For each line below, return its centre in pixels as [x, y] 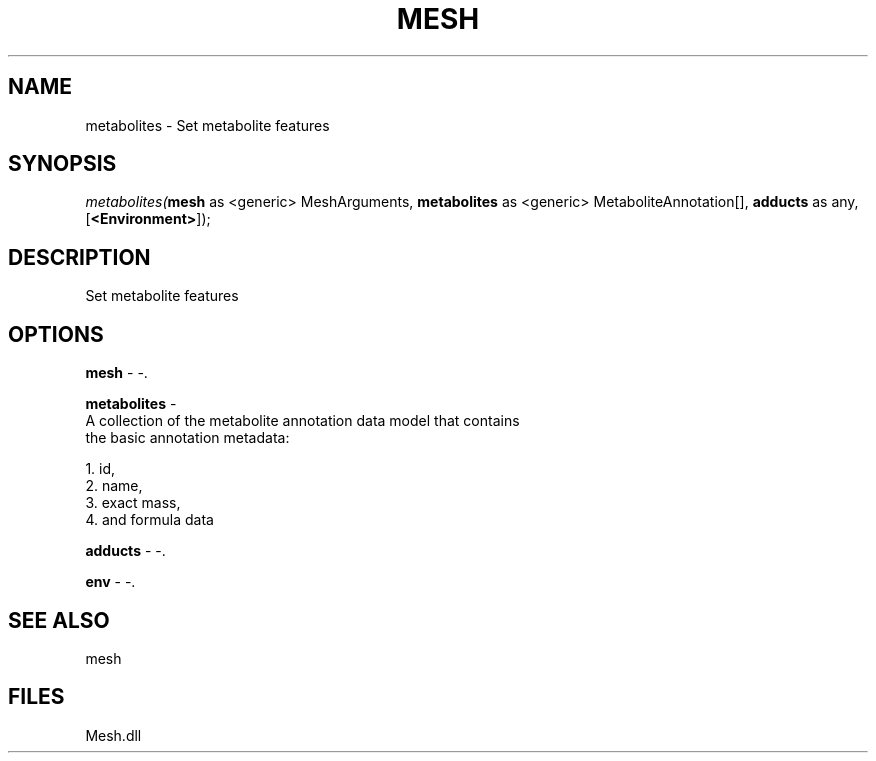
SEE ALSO [59, 620]
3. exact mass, [133, 503]
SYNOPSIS [62, 164]
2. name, [114, 486]
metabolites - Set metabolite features [207, 125]
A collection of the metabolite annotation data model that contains [302, 421]
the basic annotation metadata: [187, 438]
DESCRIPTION [79, 257]
